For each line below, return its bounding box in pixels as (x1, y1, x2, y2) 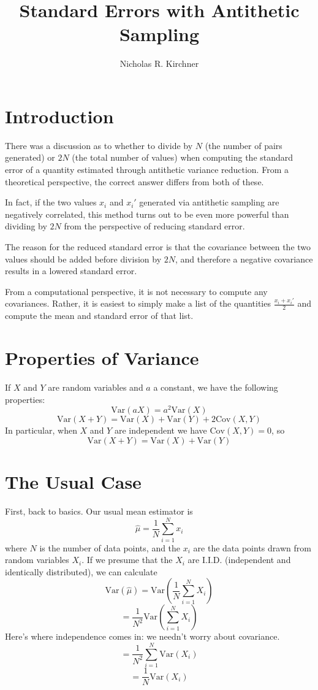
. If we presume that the (81, 553, 173, 566)
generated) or (5, 151, 55, 164)
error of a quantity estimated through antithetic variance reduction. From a (5, 163, 289, 176)
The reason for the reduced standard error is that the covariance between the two (5, 240, 311, 253)
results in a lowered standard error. (5, 264, 137, 277)
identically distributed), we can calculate (5, 565, 157, 578)
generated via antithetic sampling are (139, 196, 279, 209)
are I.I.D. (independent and (187, 553, 291, 566)
